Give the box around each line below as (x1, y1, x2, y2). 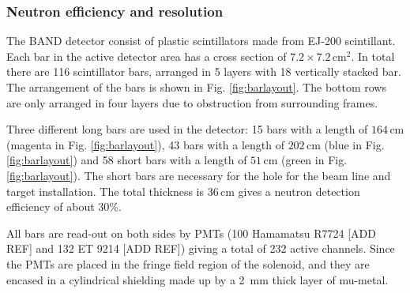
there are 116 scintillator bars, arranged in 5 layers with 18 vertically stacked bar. (6, 63, 401, 80)
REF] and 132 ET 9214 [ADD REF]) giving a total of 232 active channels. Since (6, 240, 395, 257)
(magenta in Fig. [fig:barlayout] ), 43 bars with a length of (6, 136, 284, 152)
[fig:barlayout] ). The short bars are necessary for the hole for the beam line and (6, 167, 391, 183)
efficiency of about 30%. (6, 198, 122, 215)
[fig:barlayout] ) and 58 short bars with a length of (6, 152, 247, 168)
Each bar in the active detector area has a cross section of (6, 47, 287, 64)
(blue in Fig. (324, 136, 385, 152)
